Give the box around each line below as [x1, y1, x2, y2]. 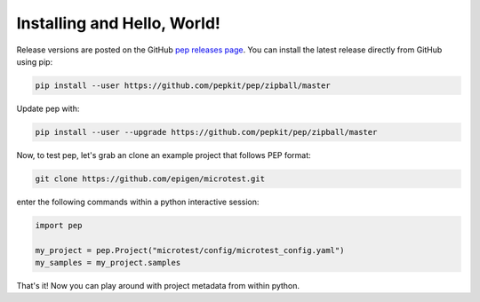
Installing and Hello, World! [16, 13, 221, 33]
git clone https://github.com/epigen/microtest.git [35, 173, 266, 184]
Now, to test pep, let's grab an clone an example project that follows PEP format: [16, 149, 311, 160]
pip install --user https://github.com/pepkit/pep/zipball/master [35, 80, 331, 91]
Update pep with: [16, 103, 80, 114]
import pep [35, 220, 83, 230]
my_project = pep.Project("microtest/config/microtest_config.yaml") [35, 245, 345, 255]
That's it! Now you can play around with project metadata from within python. [16, 280, 300, 290]
